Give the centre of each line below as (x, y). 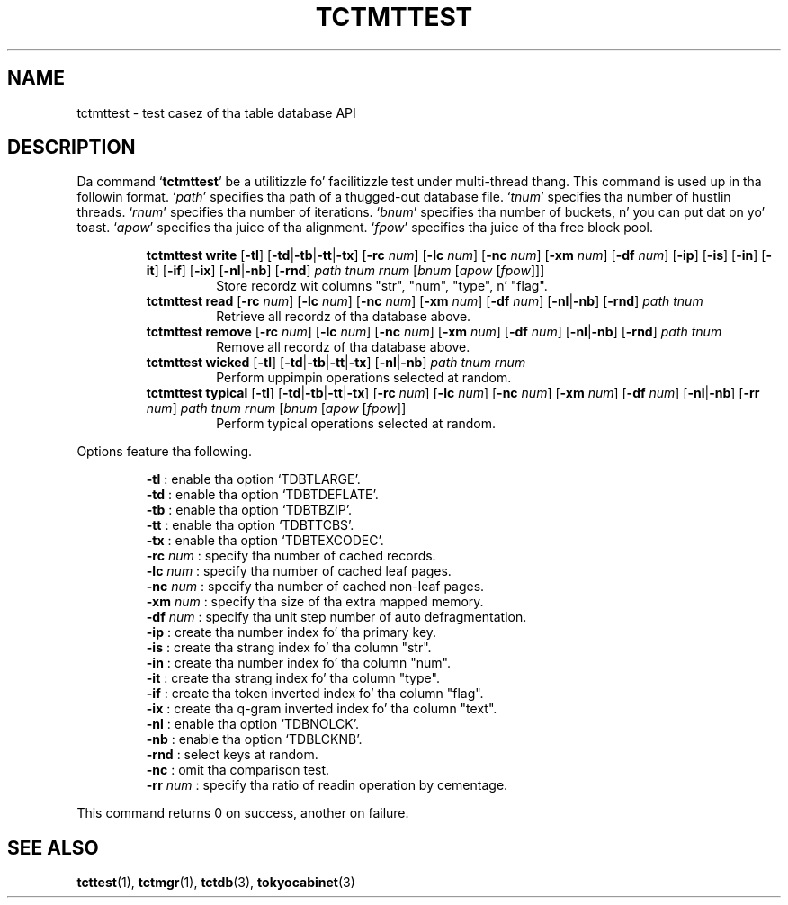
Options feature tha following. (165, 452)
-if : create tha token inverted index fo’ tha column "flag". (315, 694)
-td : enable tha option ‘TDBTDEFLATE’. (262, 495)
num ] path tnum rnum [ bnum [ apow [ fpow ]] (276, 408)
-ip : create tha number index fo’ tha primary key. (291, 632)
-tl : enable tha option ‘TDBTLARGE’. (253, 479)
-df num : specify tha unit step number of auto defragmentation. (336, 617)
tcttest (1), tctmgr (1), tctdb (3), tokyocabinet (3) (216, 883)
